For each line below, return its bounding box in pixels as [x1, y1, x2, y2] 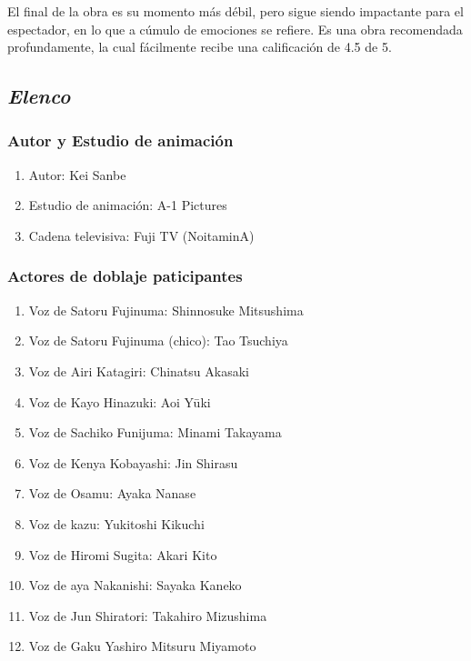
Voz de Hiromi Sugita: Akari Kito [28, 545, 217, 564]
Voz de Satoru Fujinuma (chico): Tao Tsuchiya [28, 331, 288, 350]
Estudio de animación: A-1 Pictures [28, 195, 227, 215]
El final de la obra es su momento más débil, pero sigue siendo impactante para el [7, 2, 464, 20]
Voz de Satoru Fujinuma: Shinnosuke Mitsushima [28, 300, 304, 319]
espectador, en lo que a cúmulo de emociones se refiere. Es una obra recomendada [7, 19, 463, 38]
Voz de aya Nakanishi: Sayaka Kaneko [28, 576, 242, 595]
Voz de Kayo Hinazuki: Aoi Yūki [28, 392, 211, 411]
